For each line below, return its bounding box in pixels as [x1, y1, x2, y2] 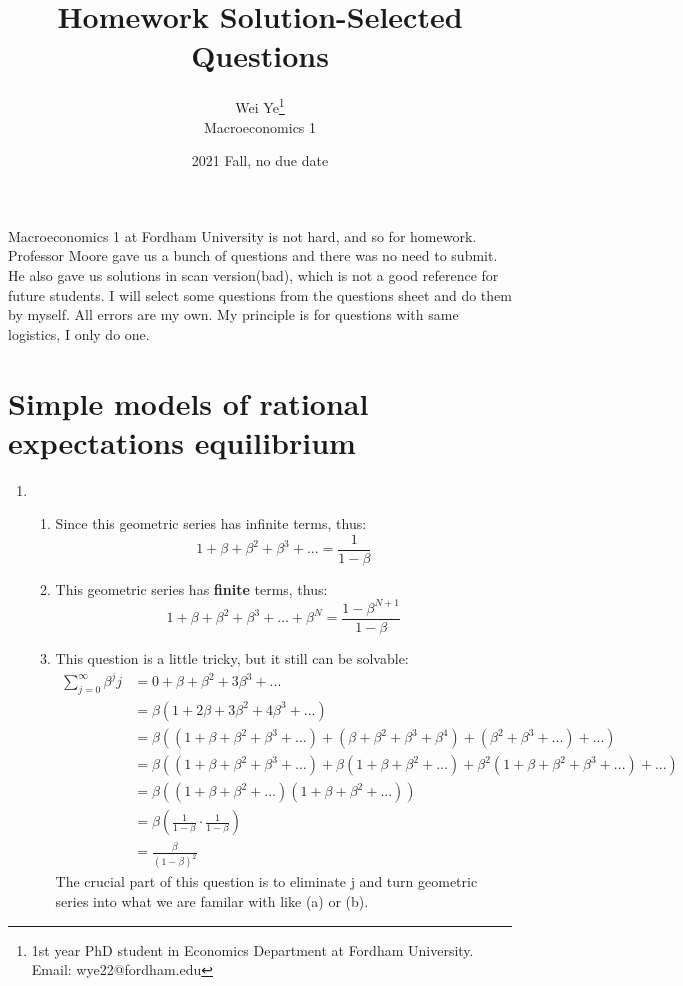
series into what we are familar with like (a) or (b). [55, 890, 369, 911]
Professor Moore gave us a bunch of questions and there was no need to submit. [8, 245, 498, 266]
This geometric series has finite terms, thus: [55, 578, 328, 599]
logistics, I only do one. [8, 323, 150, 344]
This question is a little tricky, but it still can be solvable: [55, 648, 409, 669]
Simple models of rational [8, 382, 369, 423]
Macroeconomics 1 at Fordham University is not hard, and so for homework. [8, 225, 477, 246]
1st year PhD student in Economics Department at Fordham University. [31, 939, 474, 960]
